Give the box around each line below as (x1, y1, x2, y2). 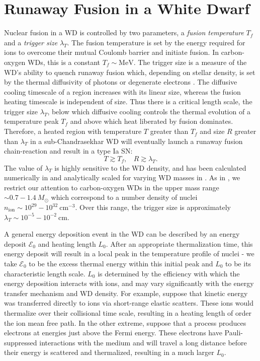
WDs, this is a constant (28, 56, 101, 67)
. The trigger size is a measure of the (133, 56, 247, 67)
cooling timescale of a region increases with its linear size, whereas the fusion (4, 86, 241, 97)
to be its (225, 258, 251, 268)
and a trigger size (4, 37, 58, 47)
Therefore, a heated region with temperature (4, 126, 142, 136)
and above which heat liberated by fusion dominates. (70, 116, 233, 126)
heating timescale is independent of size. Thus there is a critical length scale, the (4, 96, 252, 107)
